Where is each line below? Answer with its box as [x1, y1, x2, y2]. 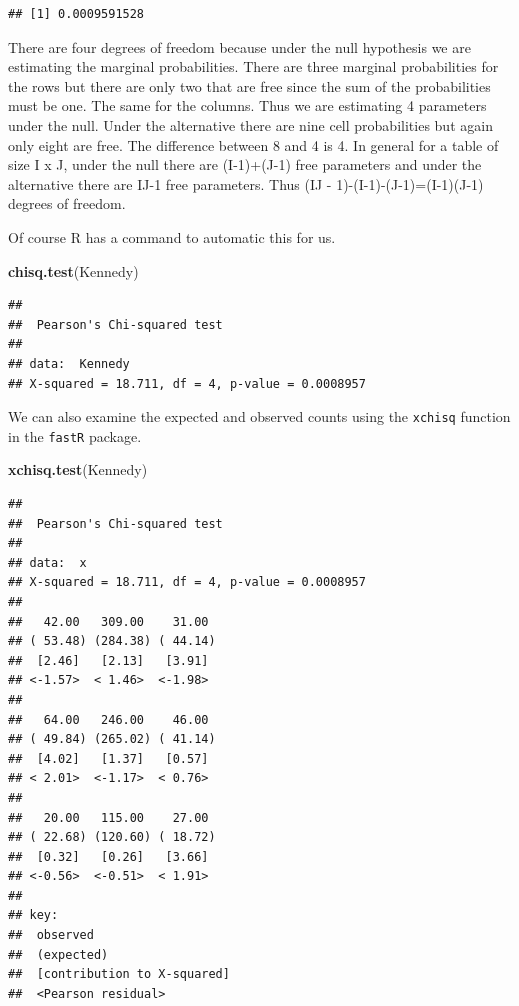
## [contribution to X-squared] [8, 967, 230, 982]
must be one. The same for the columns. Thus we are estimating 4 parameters [8, 95, 487, 116]
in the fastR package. [8, 425, 142, 446]
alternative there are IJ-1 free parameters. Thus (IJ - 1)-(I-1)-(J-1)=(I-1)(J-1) [8, 173, 484, 194]
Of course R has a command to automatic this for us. [8, 226, 336, 247]
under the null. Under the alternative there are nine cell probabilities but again [8, 114, 493, 135]
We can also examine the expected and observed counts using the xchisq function [8, 406, 511, 427]
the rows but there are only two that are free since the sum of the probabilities [8, 75, 491, 96]
